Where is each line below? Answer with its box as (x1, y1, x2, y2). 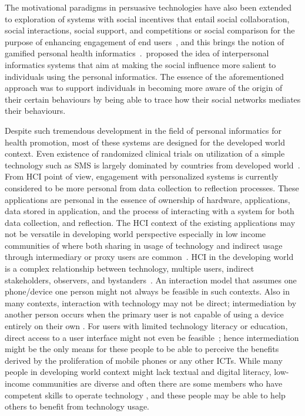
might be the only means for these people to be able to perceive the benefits (5, 343, 279, 355)
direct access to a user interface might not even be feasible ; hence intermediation (5, 331, 299, 343)
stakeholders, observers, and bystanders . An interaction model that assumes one (5, 273, 297, 286)
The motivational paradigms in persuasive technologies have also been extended (5, 1, 292, 13)
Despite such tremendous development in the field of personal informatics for (5, 124, 281, 136)
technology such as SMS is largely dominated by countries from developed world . (5, 158, 300, 171)
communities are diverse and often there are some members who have (32, 377, 283, 389)
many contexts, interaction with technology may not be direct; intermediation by (5, 296, 297, 309)
